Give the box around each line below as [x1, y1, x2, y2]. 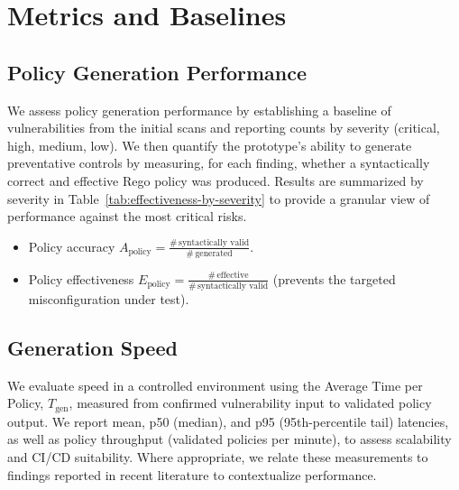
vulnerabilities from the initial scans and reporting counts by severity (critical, [7, 118, 440, 137]
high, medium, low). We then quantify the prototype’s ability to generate [7, 135, 412, 154]
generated [195, 248, 233, 258]
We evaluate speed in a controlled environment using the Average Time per [7, 375, 423, 394]
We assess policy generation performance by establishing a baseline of [7, 100, 391, 119]
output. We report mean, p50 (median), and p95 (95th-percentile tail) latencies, [7, 411, 449, 430]
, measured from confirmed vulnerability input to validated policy [69, 393, 432, 412]
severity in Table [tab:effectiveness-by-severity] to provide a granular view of [7, 189, 430, 208]
